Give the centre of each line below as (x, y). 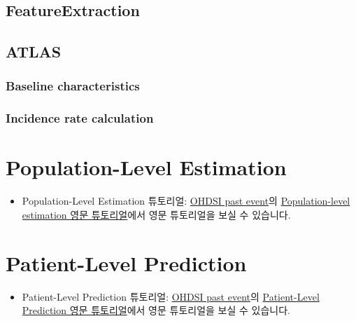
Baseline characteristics (73, 86)
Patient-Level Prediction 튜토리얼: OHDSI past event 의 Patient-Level (171, 296)
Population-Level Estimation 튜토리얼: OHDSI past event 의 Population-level (186, 201)
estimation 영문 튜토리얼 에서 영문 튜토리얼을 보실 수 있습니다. (156, 214)
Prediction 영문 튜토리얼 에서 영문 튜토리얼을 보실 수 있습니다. (156, 310)
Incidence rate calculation (80, 118)
